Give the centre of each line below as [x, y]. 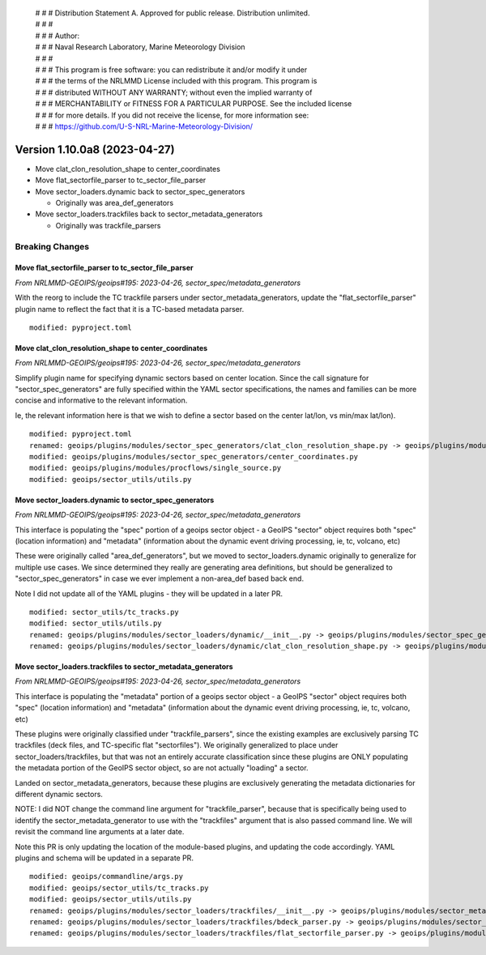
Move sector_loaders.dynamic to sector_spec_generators [115, 500]
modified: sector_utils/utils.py [96, 623]
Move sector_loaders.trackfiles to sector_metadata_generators [124, 667]
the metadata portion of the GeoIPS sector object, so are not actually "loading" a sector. [162, 768]
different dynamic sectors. [59, 794]
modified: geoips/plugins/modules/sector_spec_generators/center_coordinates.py [194, 457]
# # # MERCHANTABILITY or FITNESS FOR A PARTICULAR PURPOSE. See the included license [194, 104]
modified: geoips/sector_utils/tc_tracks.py [119, 888]
